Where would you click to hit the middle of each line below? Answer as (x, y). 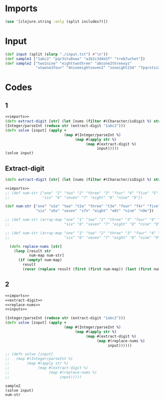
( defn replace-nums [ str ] (36, 246)
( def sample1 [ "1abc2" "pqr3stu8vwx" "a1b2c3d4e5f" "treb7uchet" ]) (75, 59)
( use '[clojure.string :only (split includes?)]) (57, 22)
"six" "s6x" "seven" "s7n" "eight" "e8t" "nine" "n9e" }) (95, 211)
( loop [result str (32, 251)
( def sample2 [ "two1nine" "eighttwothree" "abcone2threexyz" (69, 63)
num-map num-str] (47, 256)
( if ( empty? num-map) (40, 260)
